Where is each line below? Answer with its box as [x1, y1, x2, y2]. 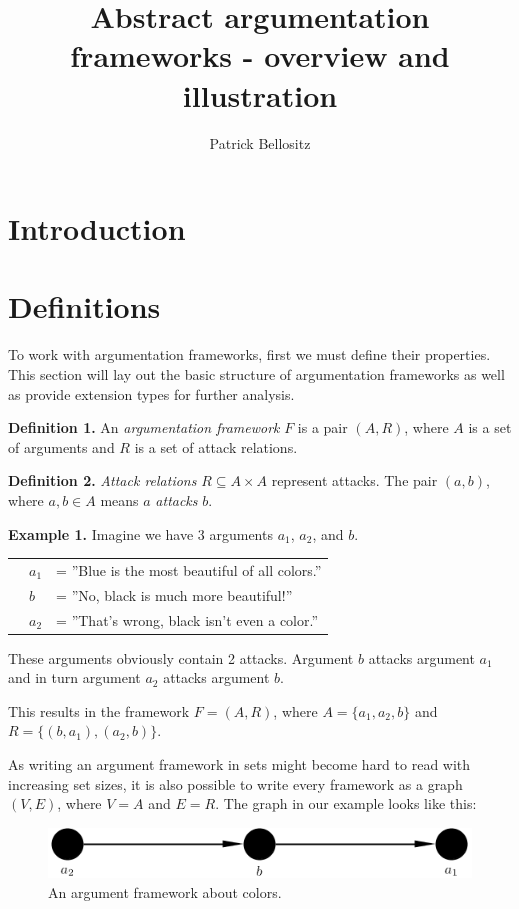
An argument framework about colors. [48, 881, 282, 902]
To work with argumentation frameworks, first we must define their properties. [8, 344, 491, 365]
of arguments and [8, 436, 115, 457]
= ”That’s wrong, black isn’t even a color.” [56, 609, 319, 630]
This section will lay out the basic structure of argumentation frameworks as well [8, 364, 505, 384]
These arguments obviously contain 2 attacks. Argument [8, 647, 354, 668]
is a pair [297, 417, 348, 438]
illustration [182, 74, 338, 115]
